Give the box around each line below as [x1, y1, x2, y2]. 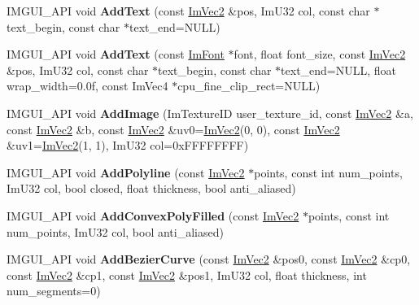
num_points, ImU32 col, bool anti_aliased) [7, 223, 224, 240]
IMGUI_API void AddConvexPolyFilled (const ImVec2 [7, 207, 299, 224]
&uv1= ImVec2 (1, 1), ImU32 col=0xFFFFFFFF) [7, 137, 249, 154]
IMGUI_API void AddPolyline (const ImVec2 [7, 163, 245, 181]
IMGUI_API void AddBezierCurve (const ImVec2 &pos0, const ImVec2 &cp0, [7, 251, 411, 268]
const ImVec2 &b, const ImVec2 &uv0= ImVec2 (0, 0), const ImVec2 [7, 120, 340, 137]
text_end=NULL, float [281, 61, 397, 78]
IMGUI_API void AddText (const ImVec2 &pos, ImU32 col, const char [7, 2, 370, 19]
